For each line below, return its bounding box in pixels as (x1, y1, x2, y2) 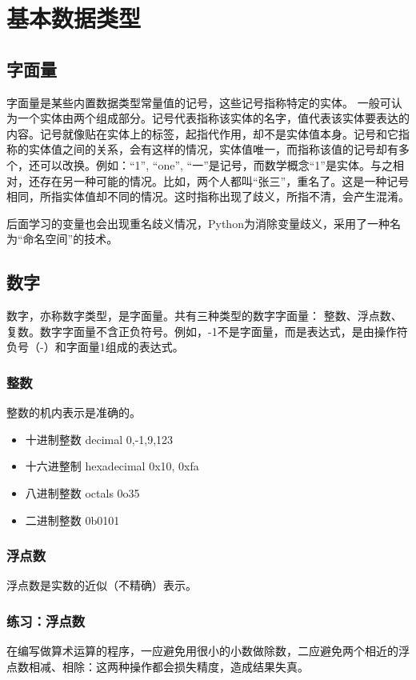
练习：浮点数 (6, 610, 86, 630)
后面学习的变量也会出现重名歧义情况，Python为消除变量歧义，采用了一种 (6, 214, 390, 231)
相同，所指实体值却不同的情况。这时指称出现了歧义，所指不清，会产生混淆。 (6, 188, 410, 205)
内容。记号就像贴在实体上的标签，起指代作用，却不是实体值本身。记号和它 (6, 125, 398, 142)
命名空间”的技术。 (22, 230, 118, 247)
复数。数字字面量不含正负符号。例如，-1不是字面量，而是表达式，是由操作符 (6, 322, 408, 339)
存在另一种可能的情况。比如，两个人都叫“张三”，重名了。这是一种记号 (39, 172, 410, 189)
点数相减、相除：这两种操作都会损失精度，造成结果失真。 (6, 658, 309, 674)
